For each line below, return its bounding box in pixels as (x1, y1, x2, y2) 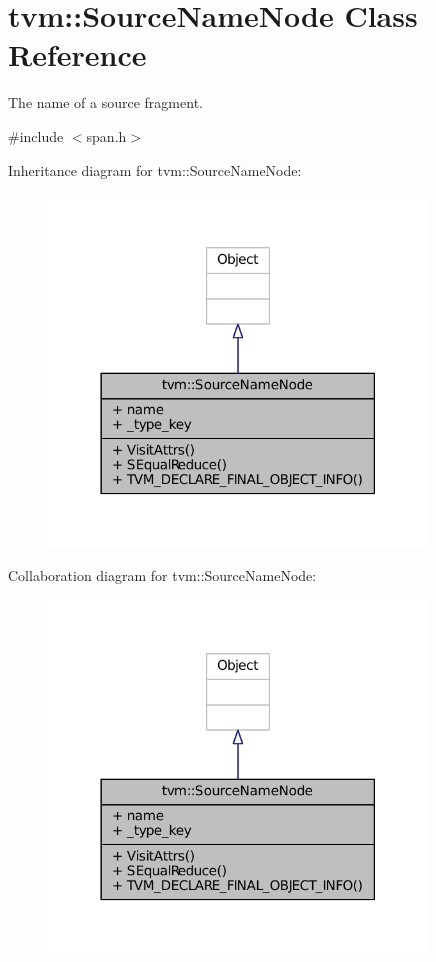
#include (8, 125, 64, 146)
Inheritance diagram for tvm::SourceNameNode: (8, 159, 302, 180)
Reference (8, 34, 147, 75)
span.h (86, 125, 127, 146)
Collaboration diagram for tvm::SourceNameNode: (8, 565, 317, 586)
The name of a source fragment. (8, 92, 203, 113)
